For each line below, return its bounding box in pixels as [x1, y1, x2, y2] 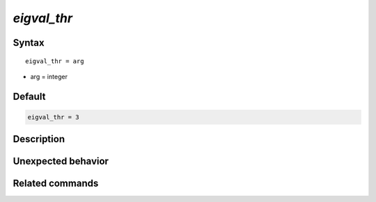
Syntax [13, 37, 45, 49]
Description [13, 133, 65, 145]
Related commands [13, 178, 99, 190]
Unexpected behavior [13, 155, 109, 167]
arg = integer [30, 72, 68, 81]
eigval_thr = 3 [27, 113, 79, 121]
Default [13, 90, 46, 102]
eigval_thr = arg [25, 57, 84, 65]
